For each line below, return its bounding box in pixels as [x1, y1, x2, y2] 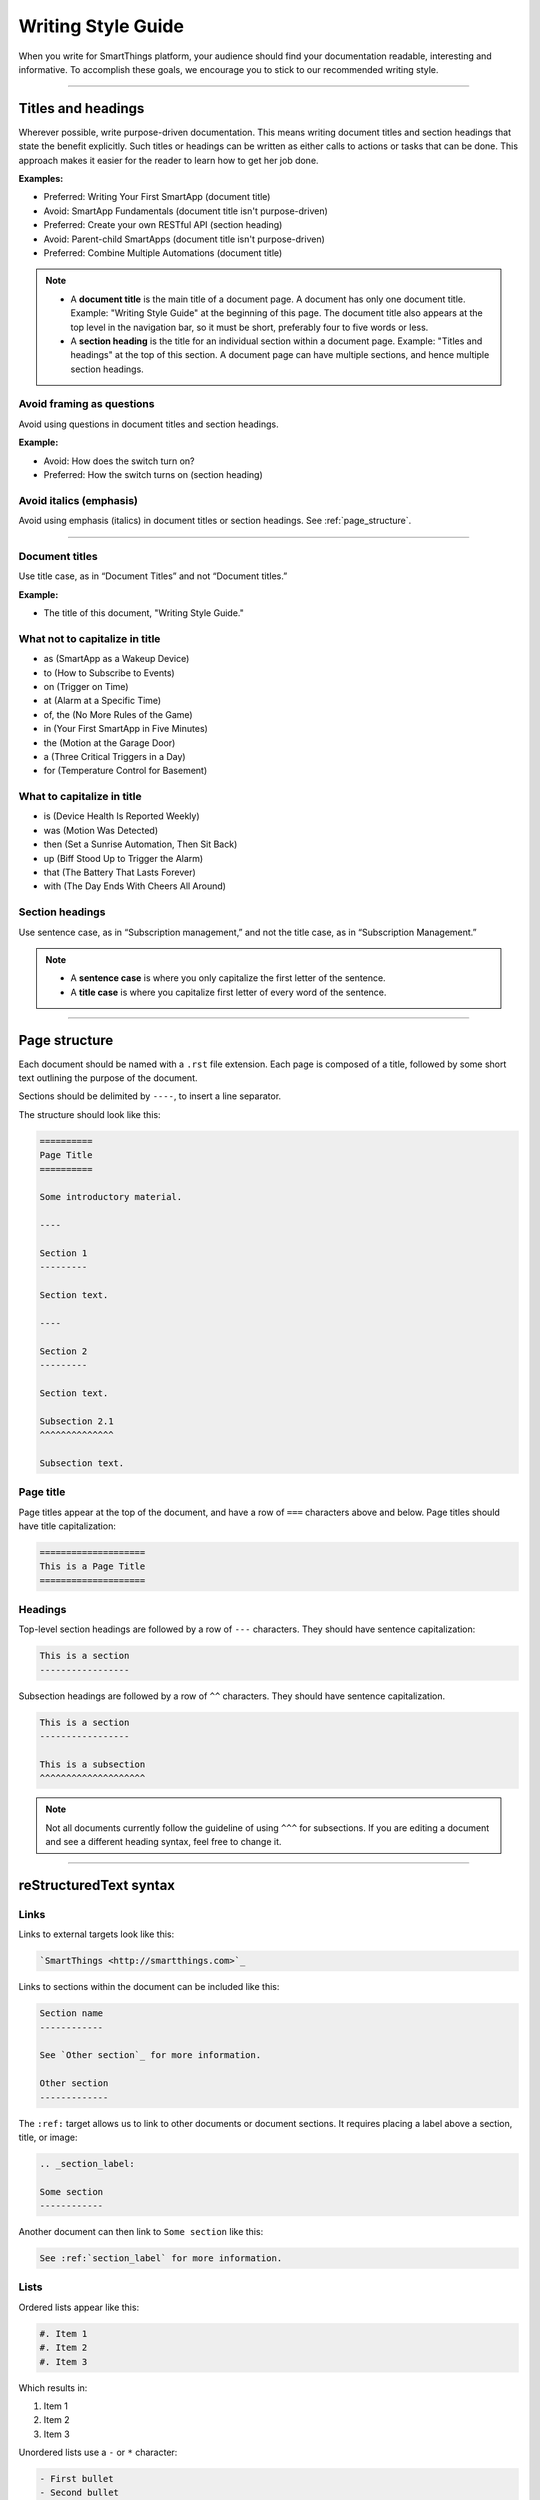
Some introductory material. [39, 1191, 183, 1203]
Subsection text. [39, 1457, 125, 1469]
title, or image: [18, 2131, 78, 2143]
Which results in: [18, 2381, 88, 2394]
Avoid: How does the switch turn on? [43, 455, 195, 467]
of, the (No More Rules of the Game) [43, 708, 194, 720]
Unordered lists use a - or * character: [18, 2446, 178, 2459]
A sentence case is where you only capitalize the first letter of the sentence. [70, 972, 386, 984]
